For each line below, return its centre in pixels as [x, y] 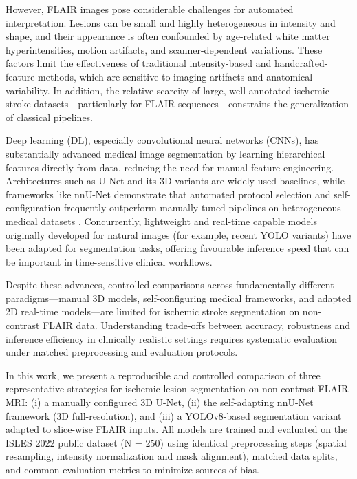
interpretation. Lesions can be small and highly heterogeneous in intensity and [171, 22]
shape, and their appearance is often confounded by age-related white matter [168, 36]
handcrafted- [301, 63]
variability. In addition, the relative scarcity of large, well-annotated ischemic [167, 90]
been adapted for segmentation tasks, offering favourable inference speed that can [177, 248]
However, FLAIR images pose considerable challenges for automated [150, 9]
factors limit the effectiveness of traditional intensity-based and [139, 63]
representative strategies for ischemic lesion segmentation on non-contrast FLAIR [177, 388]
